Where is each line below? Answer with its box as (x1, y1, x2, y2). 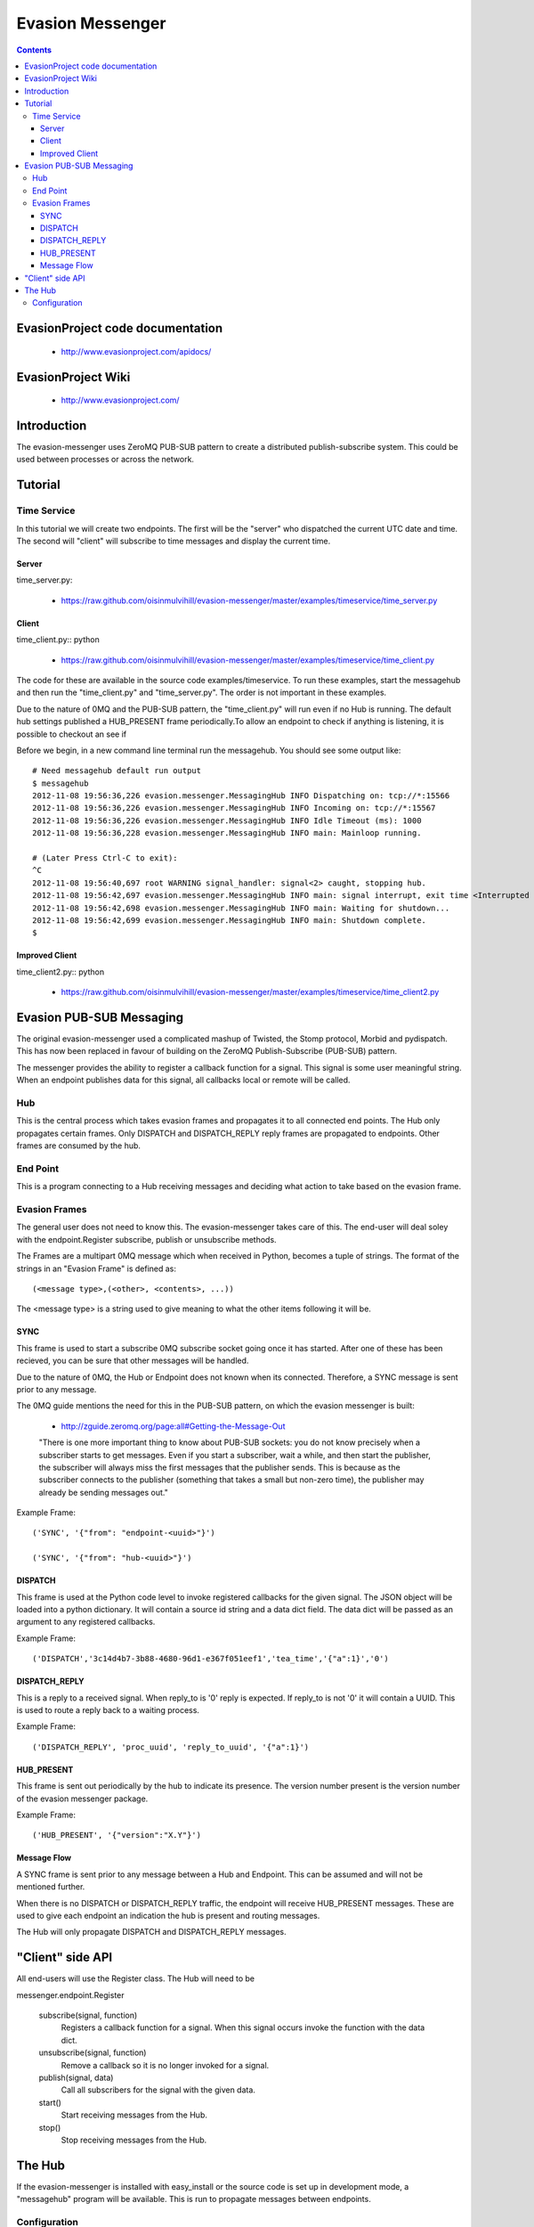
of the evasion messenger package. (16, 1793, 149, 1804)
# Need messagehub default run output (32, 766, 202, 776)
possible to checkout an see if (16, 729, 127, 739)
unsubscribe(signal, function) (38, 2047, 147, 2058)
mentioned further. (16, 1881, 85, 1892)
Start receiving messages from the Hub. (61, 2109, 208, 2120)
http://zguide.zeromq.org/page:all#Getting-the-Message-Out (61, 1421, 286, 1432)
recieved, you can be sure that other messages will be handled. (16, 1355, 249, 1366)
